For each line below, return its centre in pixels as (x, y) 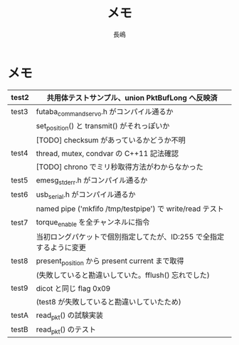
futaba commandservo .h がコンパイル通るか (105, 112)
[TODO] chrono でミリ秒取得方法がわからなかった (120, 167)
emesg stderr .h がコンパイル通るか (92, 181)
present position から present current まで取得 (110, 261)
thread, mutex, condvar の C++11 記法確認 (107, 154)
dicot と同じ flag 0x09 (73, 288)
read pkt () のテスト (66, 330)
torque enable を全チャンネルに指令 (93, 223)
